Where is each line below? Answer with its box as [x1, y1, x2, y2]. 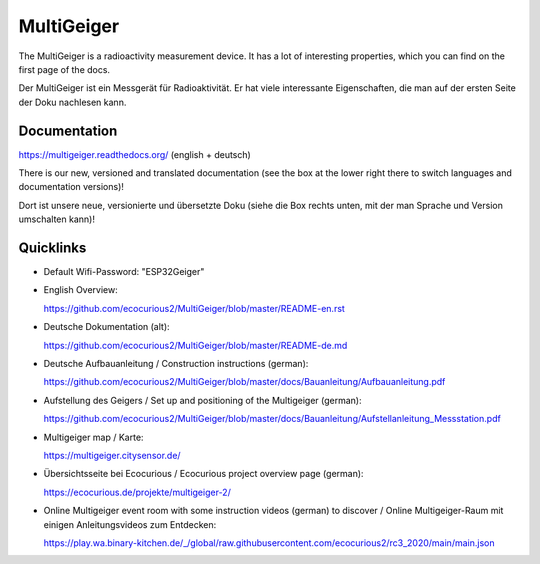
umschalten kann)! [18, 213, 95, 225]
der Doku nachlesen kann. [18, 96, 127, 108]
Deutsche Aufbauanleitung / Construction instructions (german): [43, 358, 309, 370]
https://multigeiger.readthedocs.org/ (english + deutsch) [18, 148, 252, 160]
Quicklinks [18, 240, 87, 256]
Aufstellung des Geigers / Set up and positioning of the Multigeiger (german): [43, 394, 362, 406]
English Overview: [43, 284, 119, 296]
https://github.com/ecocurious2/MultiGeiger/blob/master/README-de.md [43, 339, 348, 351]
